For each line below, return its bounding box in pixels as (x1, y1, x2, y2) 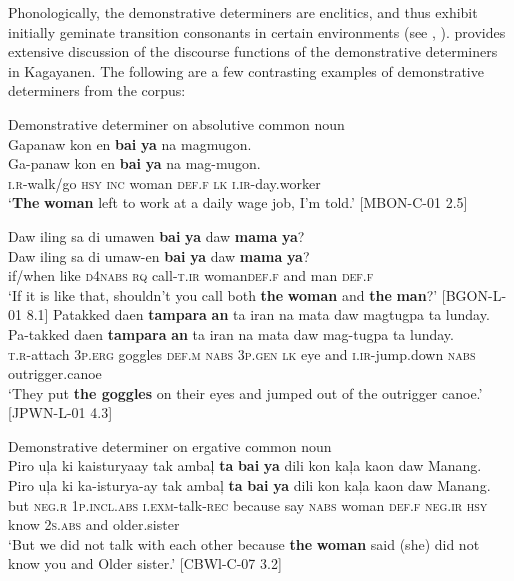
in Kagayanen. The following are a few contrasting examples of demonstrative (8, 60, 484, 81)
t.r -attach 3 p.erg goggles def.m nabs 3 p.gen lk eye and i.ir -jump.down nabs (8, 343, 476, 364)
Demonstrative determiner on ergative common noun (8, 435, 332, 456)
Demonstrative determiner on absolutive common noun (8, 113, 345, 134)
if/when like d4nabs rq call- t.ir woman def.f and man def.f (8, 265, 374, 286)
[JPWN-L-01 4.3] (8, 402, 113, 423)
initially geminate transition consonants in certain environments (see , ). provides (8, 21, 506, 42)
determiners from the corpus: (8, 80, 186, 101)
